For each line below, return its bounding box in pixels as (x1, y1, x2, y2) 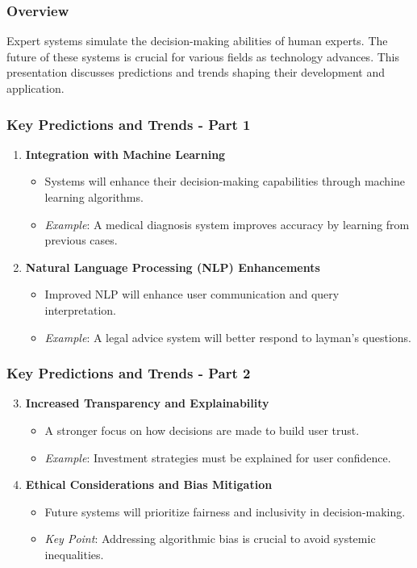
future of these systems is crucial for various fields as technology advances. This (6, 48, 399, 65)
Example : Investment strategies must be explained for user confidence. (44, 449, 391, 466)
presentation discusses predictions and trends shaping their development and (6, 64, 386, 81)
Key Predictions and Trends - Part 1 (6, 114, 251, 134)
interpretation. (44, 301, 116, 318)
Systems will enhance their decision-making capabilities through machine (44, 173, 406, 190)
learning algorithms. (44, 189, 144, 205)
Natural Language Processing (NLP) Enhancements (25, 258, 320, 275)
